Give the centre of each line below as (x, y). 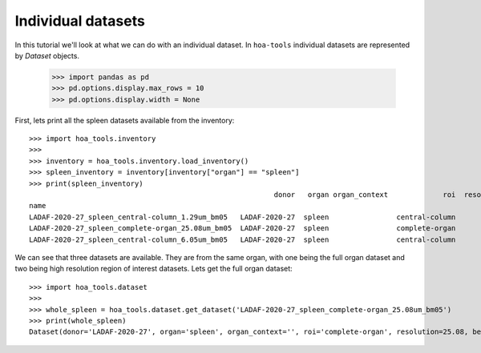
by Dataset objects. (47, 55)
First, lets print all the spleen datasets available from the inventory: (125, 120)
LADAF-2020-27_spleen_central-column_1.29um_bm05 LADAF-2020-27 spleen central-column (243, 217)
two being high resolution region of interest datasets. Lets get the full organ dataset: (154, 269)
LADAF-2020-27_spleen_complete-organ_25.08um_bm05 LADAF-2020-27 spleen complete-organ (243, 229)
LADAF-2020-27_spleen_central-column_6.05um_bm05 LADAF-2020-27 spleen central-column (243, 239)
